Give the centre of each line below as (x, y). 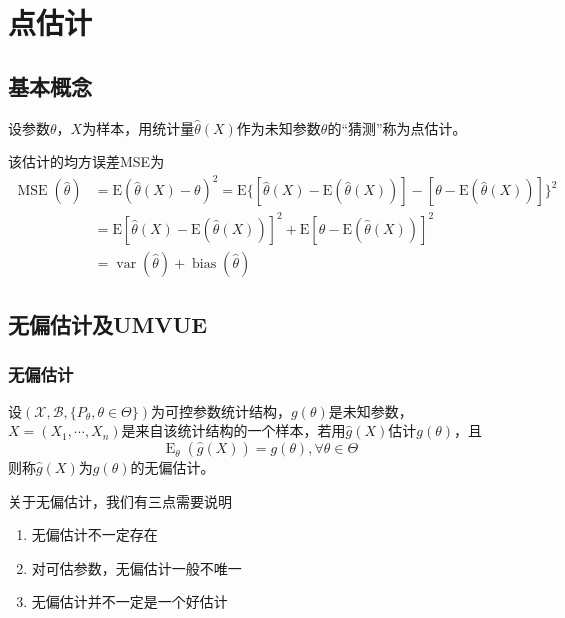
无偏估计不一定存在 (94, 534)
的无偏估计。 (172, 467)
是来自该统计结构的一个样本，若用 (233, 430)
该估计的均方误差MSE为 (86, 161)
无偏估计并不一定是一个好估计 (129, 601)
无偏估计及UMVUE (108, 324)
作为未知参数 (278, 127)
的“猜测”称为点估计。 (397, 127)
